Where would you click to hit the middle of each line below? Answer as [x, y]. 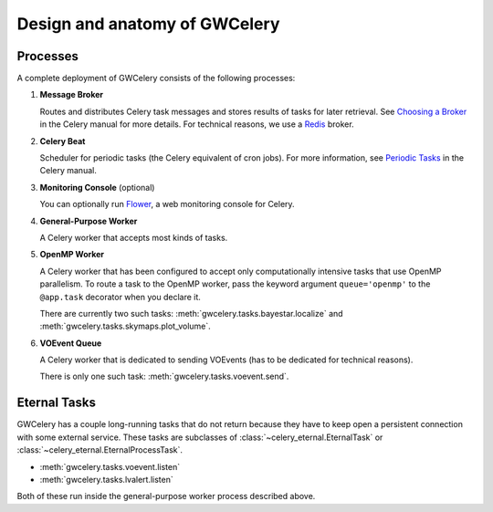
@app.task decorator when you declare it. [120, 297]
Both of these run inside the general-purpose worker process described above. [166, 496]
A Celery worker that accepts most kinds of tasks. [134, 237]
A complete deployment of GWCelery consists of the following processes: [156, 78]
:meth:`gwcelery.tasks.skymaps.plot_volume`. [126, 326]
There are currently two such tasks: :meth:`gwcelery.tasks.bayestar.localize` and [191, 313]
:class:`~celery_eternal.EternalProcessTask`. [100, 450]
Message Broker [72, 95]
